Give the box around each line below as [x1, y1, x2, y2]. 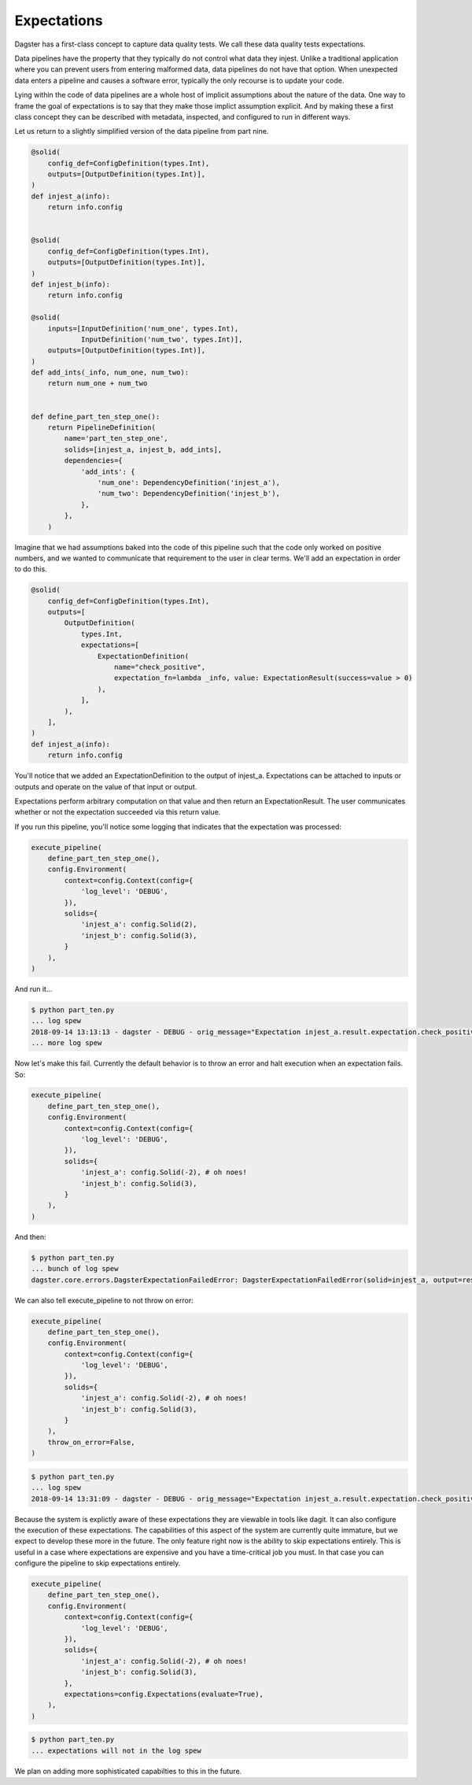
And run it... [14, 984, 53, 993]
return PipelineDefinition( [47, 423, 157, 432]
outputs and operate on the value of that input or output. [14, 782, 197, 791]
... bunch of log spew [31, 1264, 119, 1273]
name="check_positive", [114, 663, 206, 672]
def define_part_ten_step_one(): [31, 412, 160, 421]
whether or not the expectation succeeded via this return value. [14, 807, 221, 817]
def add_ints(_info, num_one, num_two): [31, 368, 189, 377]
